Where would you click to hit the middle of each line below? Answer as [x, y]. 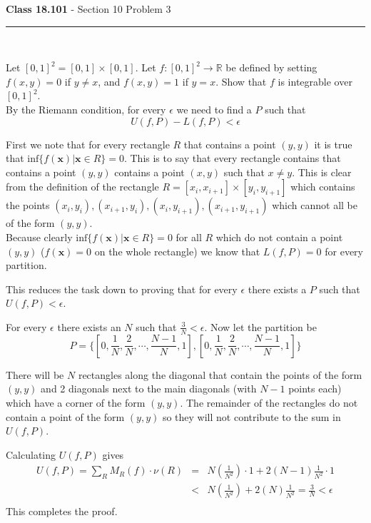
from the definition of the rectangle [82, 187]
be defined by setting [271, 67]
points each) [315, 389]
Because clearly [39, 237]
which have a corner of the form [76, 402]
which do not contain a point [279, 237]
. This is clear [322, 172]
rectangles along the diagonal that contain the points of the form [220, 374]
